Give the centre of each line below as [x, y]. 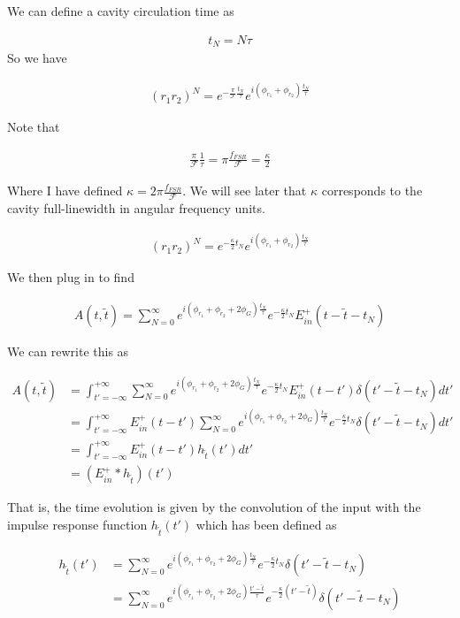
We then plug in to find [71, 277]
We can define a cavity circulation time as [121, 11]
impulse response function [77, 525]
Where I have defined [65, 191]
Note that [34, 127]
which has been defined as [266, 525]
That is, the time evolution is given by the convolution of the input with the [214, 507]
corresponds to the [372, 191]
